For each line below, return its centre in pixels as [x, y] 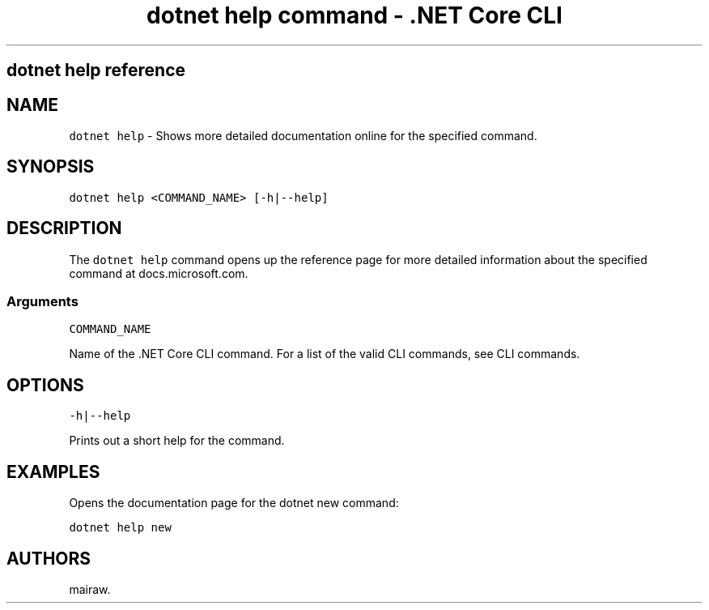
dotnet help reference [96, 70]
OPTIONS [45, 385]
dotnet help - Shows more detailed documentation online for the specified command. [303, 136]
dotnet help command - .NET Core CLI [354, 15]
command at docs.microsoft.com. [159, 273]
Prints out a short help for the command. [177, 441]
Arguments [42, 302]
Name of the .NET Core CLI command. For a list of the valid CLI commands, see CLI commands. [325, 354]
